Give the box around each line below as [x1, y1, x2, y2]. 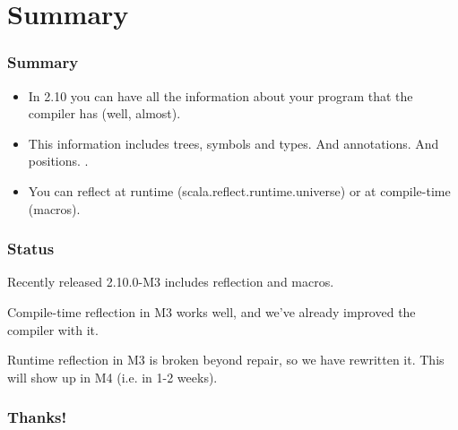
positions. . [28, 151, 89, 170]
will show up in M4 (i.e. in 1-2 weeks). [7, 367, 218, 386]
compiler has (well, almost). [28, 104, 181, 123]
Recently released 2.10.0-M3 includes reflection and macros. [7, 272, 334, 291]
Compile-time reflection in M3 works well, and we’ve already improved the [7, 302, 416, 321]
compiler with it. [7, 320, 99, 339]
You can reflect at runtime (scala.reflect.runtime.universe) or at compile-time [28, 181, 451, 200]
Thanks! [7, 406, 67, 428]
